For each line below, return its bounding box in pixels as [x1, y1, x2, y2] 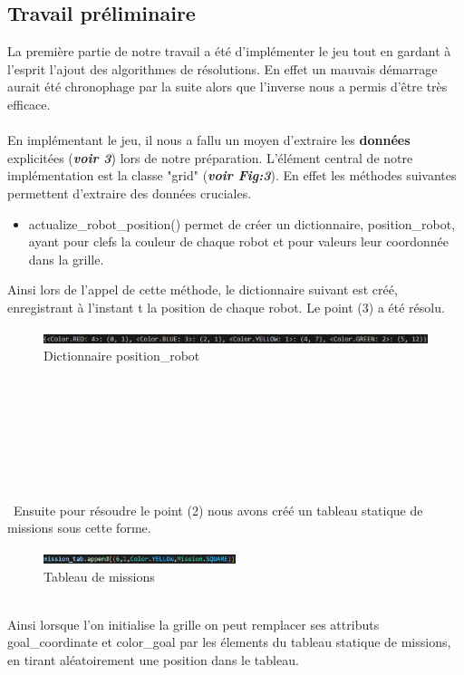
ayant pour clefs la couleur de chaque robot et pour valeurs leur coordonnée [28, 232, 449, 251]
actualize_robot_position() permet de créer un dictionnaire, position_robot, [28, 214, 456, 233]
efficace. [7, 94, 51, 113]
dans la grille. [28, 249, 104, 268]
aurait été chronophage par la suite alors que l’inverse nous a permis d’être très [7, 77, 448, 96]
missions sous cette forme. [7, 518, 151, 537]
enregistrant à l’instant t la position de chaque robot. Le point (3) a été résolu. [7, 297, 445, 316]
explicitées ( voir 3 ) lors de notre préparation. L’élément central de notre [7, 148, 413, 167]
